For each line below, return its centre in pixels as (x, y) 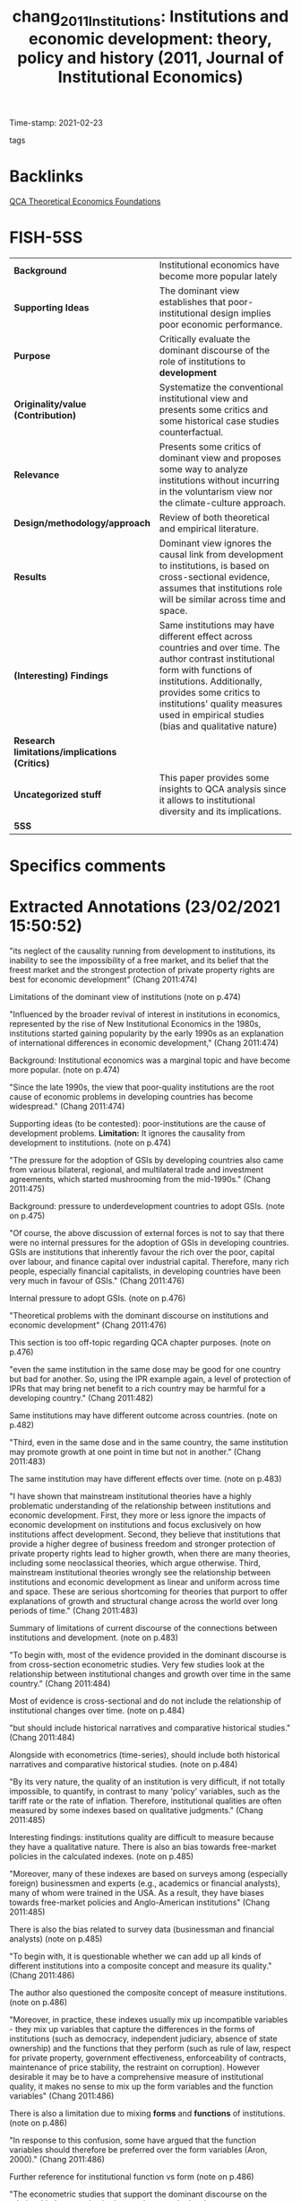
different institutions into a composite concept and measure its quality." (141, 1965)
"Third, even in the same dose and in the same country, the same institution (149, 1442)
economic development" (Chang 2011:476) (88, 1325)
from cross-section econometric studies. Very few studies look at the (137, 1664)
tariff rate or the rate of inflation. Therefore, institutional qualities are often (146, 1801)
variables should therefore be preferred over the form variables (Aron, (138, 2149)
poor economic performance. (221, 324)
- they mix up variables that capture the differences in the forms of (132, 2029)
